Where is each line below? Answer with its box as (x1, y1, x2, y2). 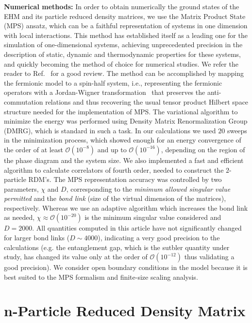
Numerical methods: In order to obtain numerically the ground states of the (4, 1, 239, 11)
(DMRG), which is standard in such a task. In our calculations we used (4, 125, 216, 135)
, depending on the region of (161, 144, 245, 154)
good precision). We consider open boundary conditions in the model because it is (4, 262, 248, 272)
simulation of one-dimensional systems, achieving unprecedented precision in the (4, 39, 243, 50)
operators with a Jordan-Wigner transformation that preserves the (4, 87, 205, 97)
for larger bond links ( (4, 233, 70, 243)
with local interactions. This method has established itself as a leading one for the (4, 30, 248, 40)
